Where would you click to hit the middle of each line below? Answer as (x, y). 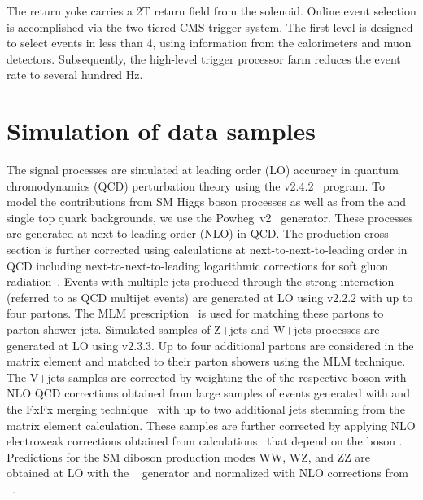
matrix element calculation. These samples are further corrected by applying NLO (211, 425)
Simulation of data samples (161, 131)
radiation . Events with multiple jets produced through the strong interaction (201, 281)
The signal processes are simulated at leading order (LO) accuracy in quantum (203, 170)
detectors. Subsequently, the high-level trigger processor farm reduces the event (204, 58)
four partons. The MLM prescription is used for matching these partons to (195, 313)
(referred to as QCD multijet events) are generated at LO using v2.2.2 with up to (210, 297)
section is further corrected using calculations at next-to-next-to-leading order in (207, 250)
